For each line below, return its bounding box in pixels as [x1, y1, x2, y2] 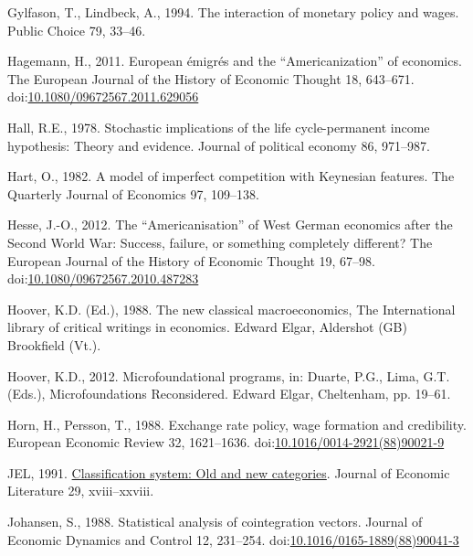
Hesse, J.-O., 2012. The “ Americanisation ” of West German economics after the [7, 215, 453, 234]
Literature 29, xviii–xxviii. [7, 481, 154, 500]
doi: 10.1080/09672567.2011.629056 [7, 87, 199, 106]
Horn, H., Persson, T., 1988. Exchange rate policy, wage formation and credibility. [7, 414, 467, 433]
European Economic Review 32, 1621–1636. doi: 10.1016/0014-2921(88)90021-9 [7, 433, 445, 452]
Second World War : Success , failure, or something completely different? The [7, 232, 433, 251]
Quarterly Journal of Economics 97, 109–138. [7, 184, 259, 203]
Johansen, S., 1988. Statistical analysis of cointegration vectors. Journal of [7, 512, 423, 531]
